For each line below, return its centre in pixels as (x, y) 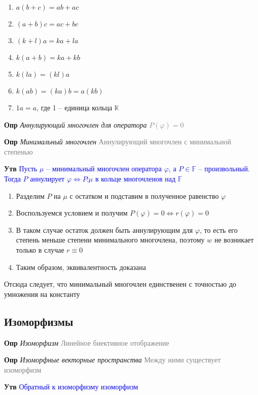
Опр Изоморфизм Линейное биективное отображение (87, 342)
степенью (19, 151)
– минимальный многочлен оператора (104, 169)
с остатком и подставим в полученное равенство (144, 195)
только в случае (40, 249)
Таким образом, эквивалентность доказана (81, 267)
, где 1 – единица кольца (75, 107)
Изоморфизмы (39, 321)
